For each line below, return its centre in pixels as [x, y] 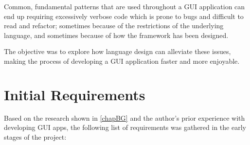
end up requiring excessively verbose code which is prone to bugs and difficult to [124, 16]
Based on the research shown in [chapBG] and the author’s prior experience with [125, 118]
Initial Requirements [75, 94]
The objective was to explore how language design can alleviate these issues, [117, 51]
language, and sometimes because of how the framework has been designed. [116, 35]
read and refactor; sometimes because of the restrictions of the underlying [114, 26]
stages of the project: [35, 136]
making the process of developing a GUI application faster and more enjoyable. [122, 61]
